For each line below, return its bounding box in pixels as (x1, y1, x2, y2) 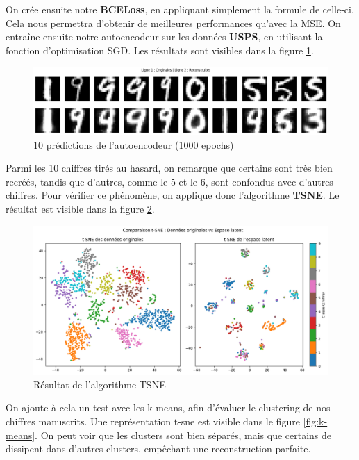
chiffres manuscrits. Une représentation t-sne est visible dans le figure (6, 413, 300, 428)
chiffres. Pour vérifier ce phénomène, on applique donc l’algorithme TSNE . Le (6, 188, 340, 202)
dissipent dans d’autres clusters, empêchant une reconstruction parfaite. (6, 441, 311, 456)
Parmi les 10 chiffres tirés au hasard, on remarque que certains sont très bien (6, 161, 333, 175)
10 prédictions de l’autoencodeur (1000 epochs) (33, 137, 234, 151)
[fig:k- (303, 413, 328, 428)
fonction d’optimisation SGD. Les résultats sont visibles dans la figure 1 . (6, 42, 314, 57)
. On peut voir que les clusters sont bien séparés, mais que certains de (35, 427, 332, 442)
